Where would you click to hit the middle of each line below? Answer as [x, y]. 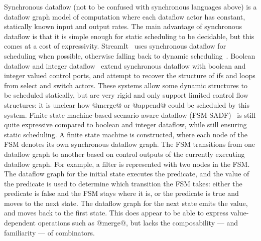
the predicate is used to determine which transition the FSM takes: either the [123, 183]
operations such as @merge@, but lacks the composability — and [138, 223]
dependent [20, 223]
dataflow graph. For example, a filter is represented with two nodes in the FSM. [127, 164]
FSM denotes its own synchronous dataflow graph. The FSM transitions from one [129, 144]
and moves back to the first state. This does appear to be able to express [116, 213]
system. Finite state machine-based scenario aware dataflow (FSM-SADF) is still [130, 114]
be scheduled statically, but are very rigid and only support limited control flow [126, 95]
